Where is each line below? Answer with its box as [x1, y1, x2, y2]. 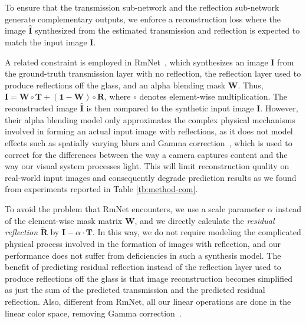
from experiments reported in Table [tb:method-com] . [5, 183, 198, 195]
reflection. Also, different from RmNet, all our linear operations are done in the [5, 295, 291, 307]
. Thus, [238, 78, 264, 91]
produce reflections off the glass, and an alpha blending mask [5, 78, 226, 91]
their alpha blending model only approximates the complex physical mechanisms [5, 113, 295, 126]
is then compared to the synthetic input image [86, 102, 254, 114]
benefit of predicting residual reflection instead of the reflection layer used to [5, 261, 281, 273]
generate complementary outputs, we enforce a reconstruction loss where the [5, 12, 281, 25]
